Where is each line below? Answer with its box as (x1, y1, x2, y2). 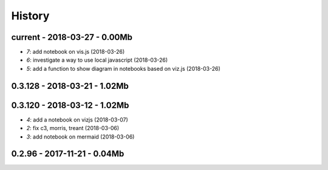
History (11, 9, 50, 22)
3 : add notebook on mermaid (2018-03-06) (26, 133, 135, 140)
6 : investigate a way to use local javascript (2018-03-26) (26, 56, 168, 64)
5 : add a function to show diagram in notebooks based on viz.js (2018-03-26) (26, 65, 221, 72)
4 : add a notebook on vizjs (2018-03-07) (26, 116, 129, 123)
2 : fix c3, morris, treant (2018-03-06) (26, 125, 120, 132)
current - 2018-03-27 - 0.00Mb (11, 32, 133, 42)
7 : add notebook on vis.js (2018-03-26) (26, 48, 125, 56)
